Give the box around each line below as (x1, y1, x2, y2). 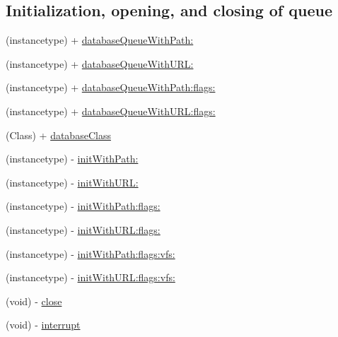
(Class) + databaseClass (6, 127, 111, 142)
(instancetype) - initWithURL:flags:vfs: (6, 270, 175, 285)
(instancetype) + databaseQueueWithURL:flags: (6, 103, 216, 118)
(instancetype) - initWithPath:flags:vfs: (6, 246, 175, 261)
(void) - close (6, 293, 62, 308)
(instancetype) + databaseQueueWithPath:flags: (6, 80, 216, 95)
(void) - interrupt (6, 317, 81, 332)
